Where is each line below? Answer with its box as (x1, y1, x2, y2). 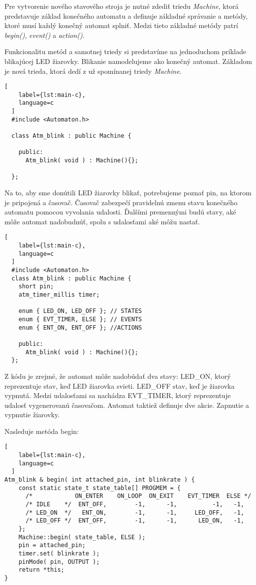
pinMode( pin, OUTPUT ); (18, 558, 100, 565)
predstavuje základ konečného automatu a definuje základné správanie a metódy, (4, 10, 248, 21)
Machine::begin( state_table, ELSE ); (18, 533, 146, 541)
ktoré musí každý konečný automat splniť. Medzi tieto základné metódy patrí (4, 20, 238, 31)
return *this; (18, 566, 64, 574)
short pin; (18, 283, 54, 290)
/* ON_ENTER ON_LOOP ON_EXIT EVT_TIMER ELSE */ (25, 493, 252, 500)
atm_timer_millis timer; (18, 291, 100, 298)
